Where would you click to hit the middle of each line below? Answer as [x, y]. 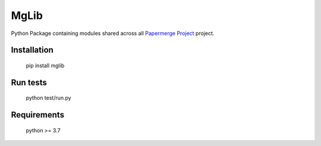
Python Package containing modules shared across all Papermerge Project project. [113, 33]
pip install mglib [45, 65]
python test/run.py [48, 98]
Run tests [29, 82]
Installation [32, 50]
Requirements [38, 115]
